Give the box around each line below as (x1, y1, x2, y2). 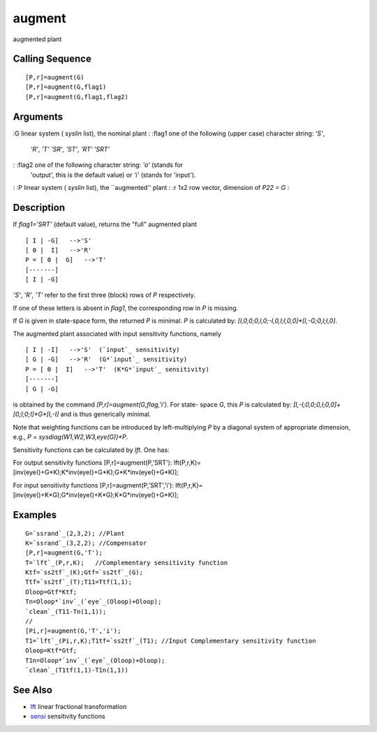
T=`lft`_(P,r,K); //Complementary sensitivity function (25, 559, 228, 566)
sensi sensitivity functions (30, 712, 105, 721)
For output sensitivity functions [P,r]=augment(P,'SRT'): (13, 458, 172, 467)
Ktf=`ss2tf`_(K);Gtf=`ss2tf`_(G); (25, 569, 143, 576)
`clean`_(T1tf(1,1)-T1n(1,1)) (25, 666, 129, 674)
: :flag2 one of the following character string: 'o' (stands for (13, 161, 184, 169)
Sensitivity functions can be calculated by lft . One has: (13, 446, 170, 454)
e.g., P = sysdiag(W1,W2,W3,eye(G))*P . (13, 433, 128, 441)
